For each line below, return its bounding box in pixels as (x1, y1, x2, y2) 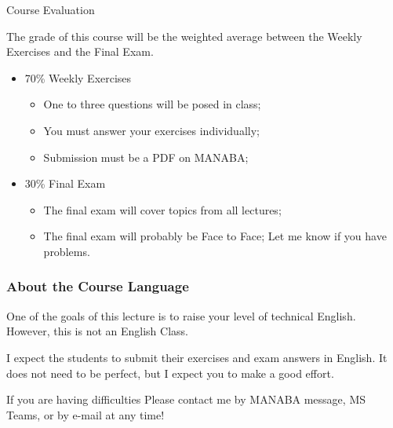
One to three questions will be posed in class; (43, 96, 261, 112)
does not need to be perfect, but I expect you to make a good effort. (6, 364, 334, 381)
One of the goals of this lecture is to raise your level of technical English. (6, 307, 356, 324)
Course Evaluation (6, 2, 95, 17)
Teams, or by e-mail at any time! (6, 406, 165, 423)
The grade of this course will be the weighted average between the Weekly (6, 27, 362, 44)
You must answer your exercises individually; (43, 122, 260, 138)
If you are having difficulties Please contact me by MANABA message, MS (6, 391, 366, 408)
